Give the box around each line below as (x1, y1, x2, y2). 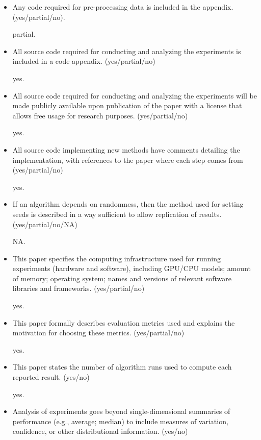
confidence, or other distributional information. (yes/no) (12, 426, 188, 436)
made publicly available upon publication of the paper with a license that (12, 100, 242, 111)
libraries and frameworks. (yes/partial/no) (12, 283, 145, 294)
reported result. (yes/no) (12, 372, 90, 382)
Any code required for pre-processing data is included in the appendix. (12, 2, 233, 12)
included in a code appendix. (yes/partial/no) (12, 56, 155, 66)
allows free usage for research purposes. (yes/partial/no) (12, 110, 188, 120)
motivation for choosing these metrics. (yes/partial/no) (12, 327, 185, 338)
